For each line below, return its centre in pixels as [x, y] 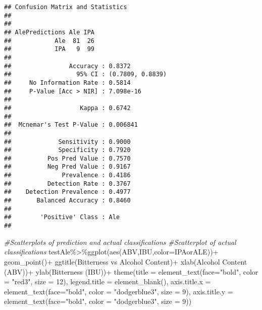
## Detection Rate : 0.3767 [67, 184]
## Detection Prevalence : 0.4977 [67, 192]
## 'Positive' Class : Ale [62, 217]
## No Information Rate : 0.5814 [67, 83]
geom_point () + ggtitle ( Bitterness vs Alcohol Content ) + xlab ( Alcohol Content [126, 261]
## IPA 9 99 [49, 49]
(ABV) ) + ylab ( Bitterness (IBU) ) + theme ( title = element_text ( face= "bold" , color [131, 271]
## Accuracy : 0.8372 [67, 66]
